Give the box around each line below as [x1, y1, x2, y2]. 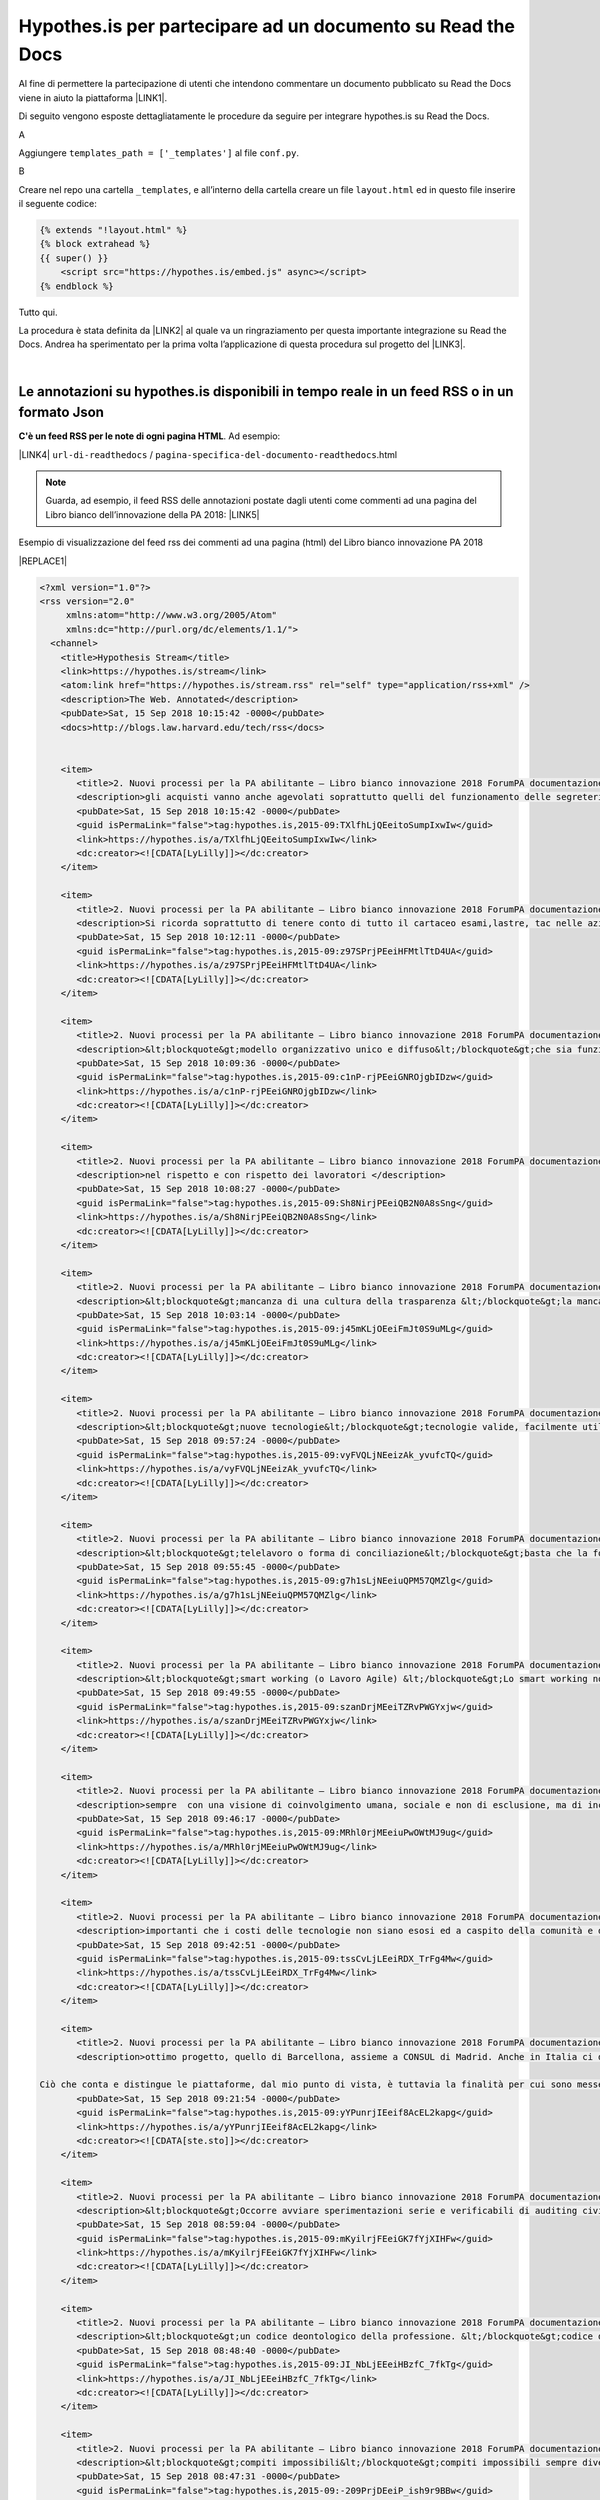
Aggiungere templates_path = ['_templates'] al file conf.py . [18, 146, 300, 159]
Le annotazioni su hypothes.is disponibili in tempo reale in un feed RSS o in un [18, 383, 514, 400]
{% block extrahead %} [39, 238, 151, 250]
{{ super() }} [39, 252, 109, 264]
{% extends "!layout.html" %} [39, 225, 188, 236]
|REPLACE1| [18, 555, 68, 567]
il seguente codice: [18, 198, 97, 210]
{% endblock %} [39, 280, 114, 292]
